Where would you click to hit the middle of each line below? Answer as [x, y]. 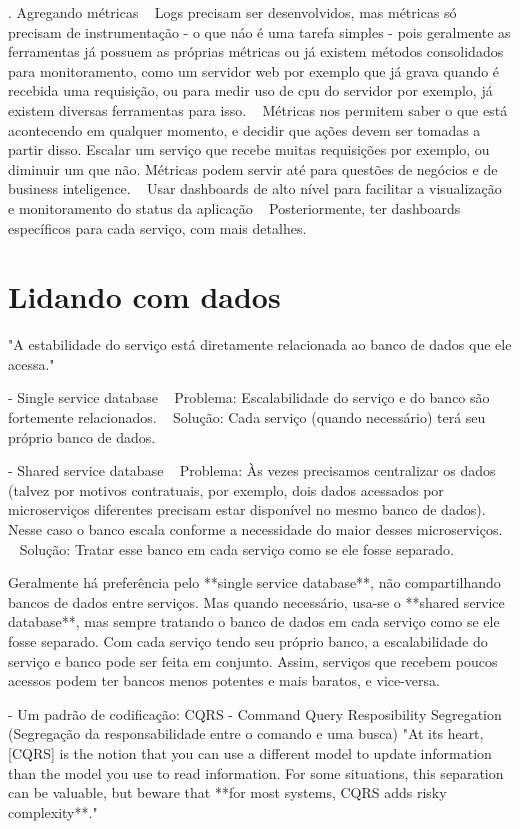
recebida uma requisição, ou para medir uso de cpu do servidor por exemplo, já [250, 90]
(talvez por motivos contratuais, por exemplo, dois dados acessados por [226, 489]
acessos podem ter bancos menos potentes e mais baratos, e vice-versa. [224, 680]
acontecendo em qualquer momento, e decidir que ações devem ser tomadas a [244, 129]
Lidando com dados [144, 296]
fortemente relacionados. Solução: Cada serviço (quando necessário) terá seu [247, 417]
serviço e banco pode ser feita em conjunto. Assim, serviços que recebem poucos [253, 660]
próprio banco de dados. [82, 436]
